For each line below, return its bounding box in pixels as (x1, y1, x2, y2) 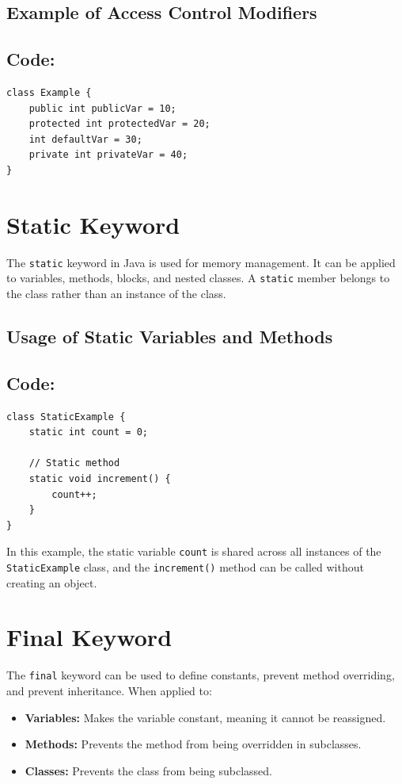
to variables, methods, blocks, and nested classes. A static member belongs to (6, 270, 390, 286)
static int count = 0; (28, 426, 148, 438)
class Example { (6, 86, 92, 98)
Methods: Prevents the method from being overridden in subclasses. (25, 736, 362, 752)
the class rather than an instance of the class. (6, 285, 226, 301)
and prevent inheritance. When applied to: (6, 683, 212, 698)
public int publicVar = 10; (28, 102, 176, 114)
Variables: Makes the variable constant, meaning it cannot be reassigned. (25, 709, 386, 725)
